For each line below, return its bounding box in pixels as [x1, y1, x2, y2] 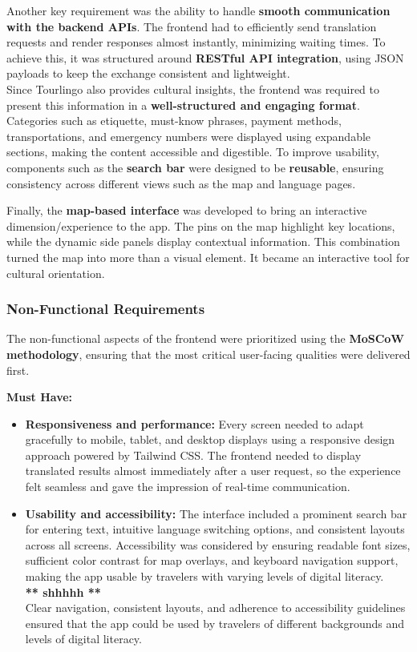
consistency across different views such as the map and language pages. [6, 175, 356, 191]
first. [6, 361, 30, 378]
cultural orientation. [6, 264, 105, 281]
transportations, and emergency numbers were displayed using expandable [6, 127, 371, 144]
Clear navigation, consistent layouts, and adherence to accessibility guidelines [25, 599, 406, 616]
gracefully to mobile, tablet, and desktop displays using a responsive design [25, 431, 395, 448]
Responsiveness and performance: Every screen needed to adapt [25, 415, 364, 432]
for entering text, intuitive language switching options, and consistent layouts [25, 521, 405, 537]
